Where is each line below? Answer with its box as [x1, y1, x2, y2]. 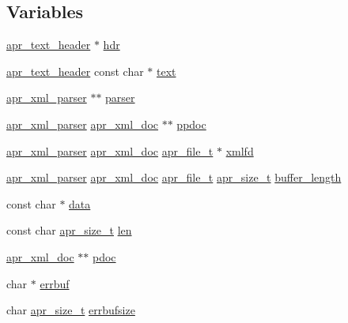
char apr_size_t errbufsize [6, 302, 135, 318]
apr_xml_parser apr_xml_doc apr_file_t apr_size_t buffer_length [6, 169, 342, 186]
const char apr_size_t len [6, 222, 132, 238]
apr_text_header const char [6, 62, 144, 79]
